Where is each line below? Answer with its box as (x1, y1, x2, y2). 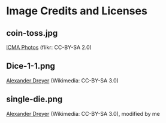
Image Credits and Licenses (6, 4, 148, 18)
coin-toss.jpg (6, 28, 58, 38)
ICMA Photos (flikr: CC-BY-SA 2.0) (6, 44, 92, 51)
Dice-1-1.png (6, 61, 56, 71)
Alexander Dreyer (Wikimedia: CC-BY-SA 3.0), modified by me (6, 110, 160, 117)
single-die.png (6, 94, 63, 104)
